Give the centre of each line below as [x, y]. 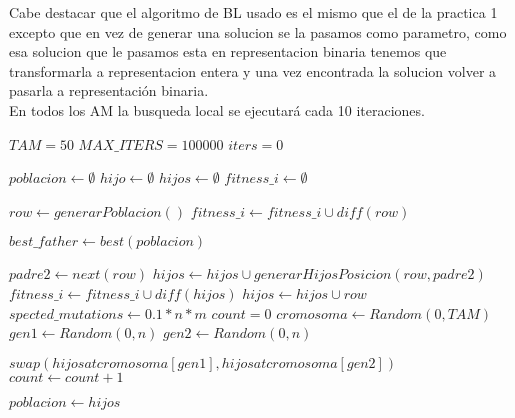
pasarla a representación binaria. [109, 90]
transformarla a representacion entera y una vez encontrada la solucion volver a [253, 70]
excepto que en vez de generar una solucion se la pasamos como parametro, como [258, 31]
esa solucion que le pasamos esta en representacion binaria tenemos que [228, 51]
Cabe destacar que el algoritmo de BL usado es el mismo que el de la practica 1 [253, 12]
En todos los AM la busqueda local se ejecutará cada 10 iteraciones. [217, 109]
